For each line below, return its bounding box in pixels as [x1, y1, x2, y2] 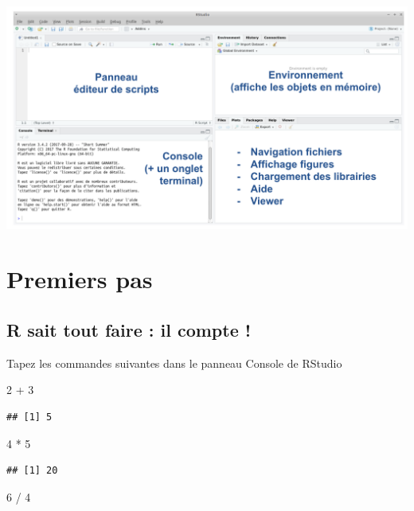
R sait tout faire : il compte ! [6, 317, 252, 341]
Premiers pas [6, 263, 153, 295]
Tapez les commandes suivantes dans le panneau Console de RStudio [6, 354, 342, 371]
